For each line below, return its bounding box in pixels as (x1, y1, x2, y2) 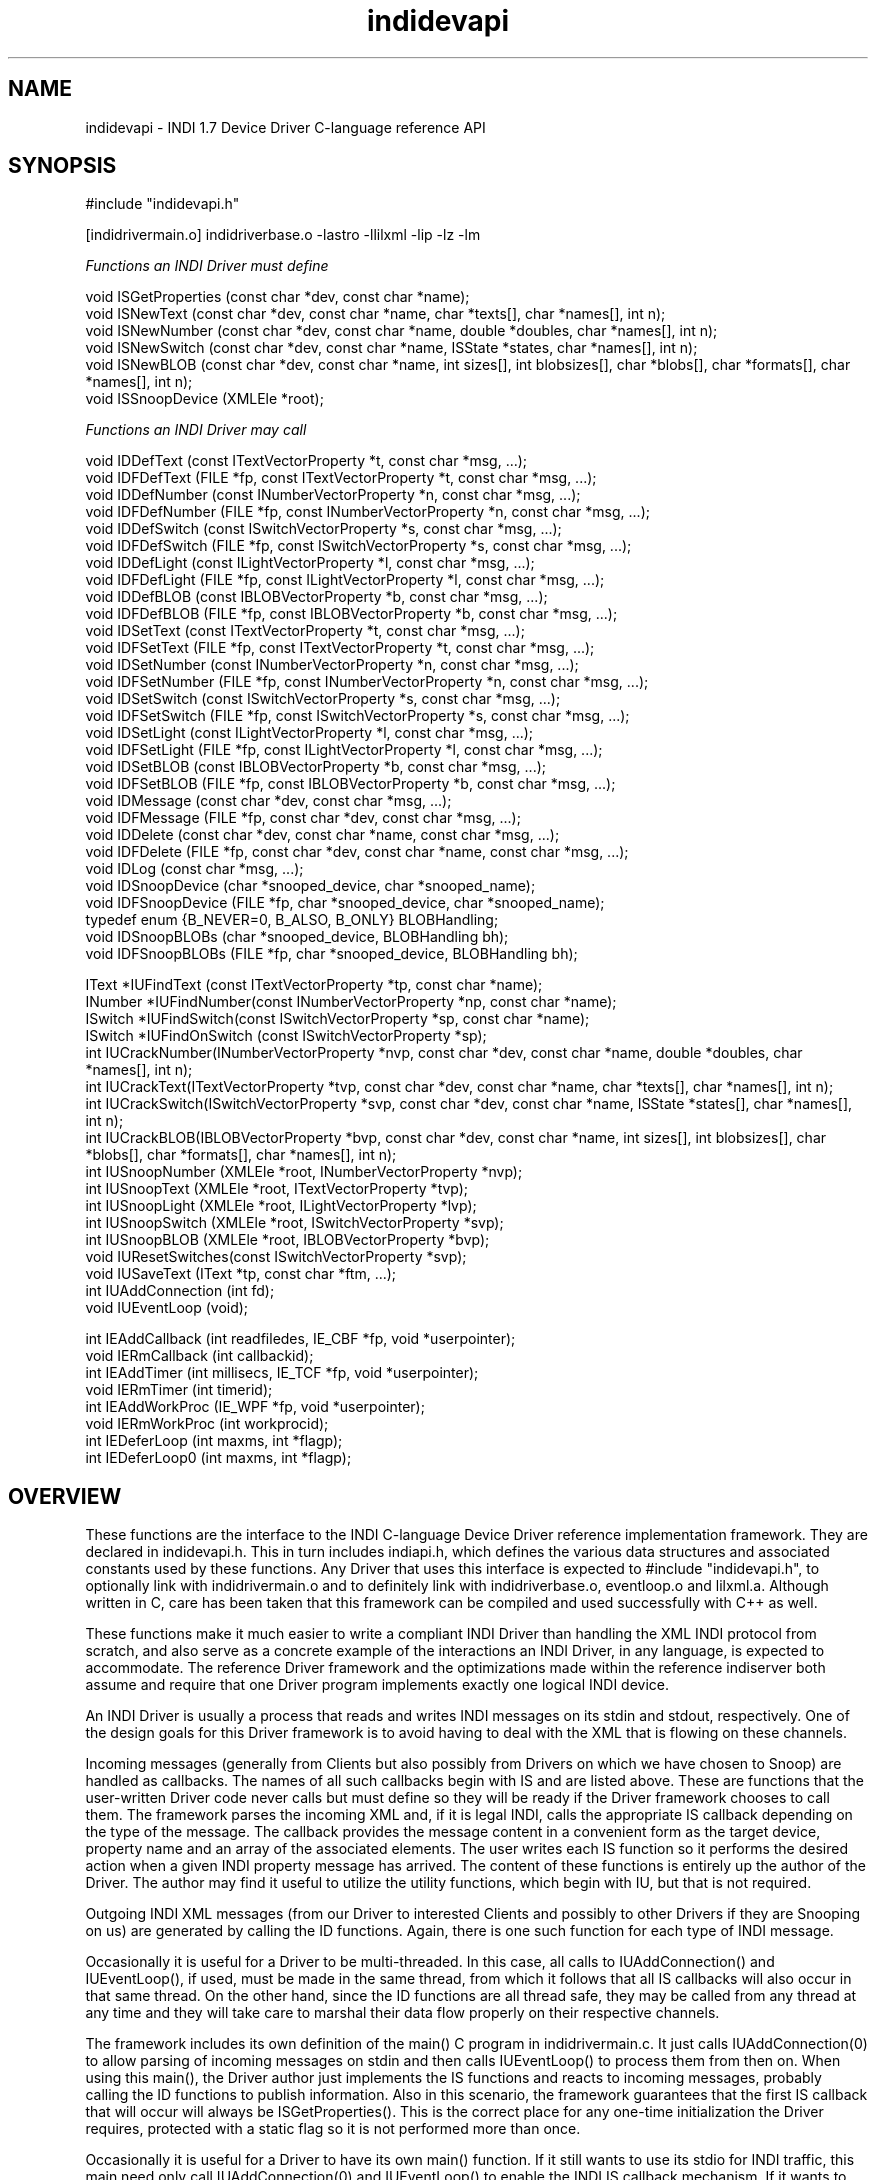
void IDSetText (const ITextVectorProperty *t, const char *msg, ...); (85, 622, 525, 640)
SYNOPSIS (8, 153, 117, 179)
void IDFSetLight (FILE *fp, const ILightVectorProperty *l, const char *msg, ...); (85, 741, 603, 759)
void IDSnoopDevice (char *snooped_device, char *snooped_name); (85, 877, 536, 895)
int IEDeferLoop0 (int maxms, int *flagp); (85, 1449, 352, 1467)
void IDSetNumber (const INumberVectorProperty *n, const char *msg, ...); (85, 656, 579, 674)
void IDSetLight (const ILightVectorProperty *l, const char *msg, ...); (85, 724, 534, 742)
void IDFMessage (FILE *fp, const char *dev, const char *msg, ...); (85, 809, 521, 827)
